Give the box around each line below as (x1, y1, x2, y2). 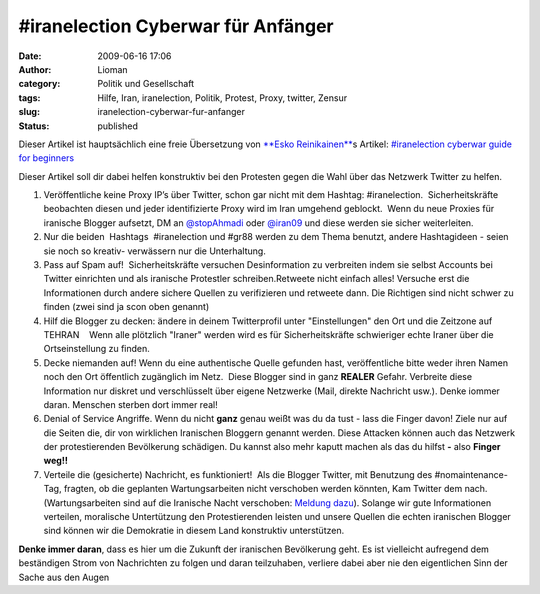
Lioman (97, 63, 129, 75)
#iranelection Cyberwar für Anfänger (18, 15, 334, 37)
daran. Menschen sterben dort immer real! (43, 398, 219, 410)
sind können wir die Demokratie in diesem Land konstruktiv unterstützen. (43, 525, 345, 537)
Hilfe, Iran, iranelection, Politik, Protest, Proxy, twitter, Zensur (97, 91, 348, 104)
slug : (18, 106, 40, 118)
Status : (18, 120, 50, 132)
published (97, 120, 139, 132)
